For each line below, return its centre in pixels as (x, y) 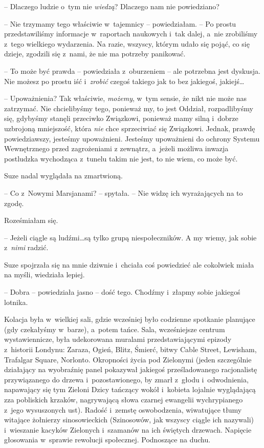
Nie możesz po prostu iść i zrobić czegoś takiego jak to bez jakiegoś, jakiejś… (124, 81)
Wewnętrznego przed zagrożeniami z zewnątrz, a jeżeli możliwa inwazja (116, 148)
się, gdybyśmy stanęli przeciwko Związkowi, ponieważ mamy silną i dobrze (121, 118)
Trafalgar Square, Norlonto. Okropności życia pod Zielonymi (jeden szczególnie (128, 359)
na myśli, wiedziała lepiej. (45, 274)
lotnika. (16, 302)
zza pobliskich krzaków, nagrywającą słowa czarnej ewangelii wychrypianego (124, 399)
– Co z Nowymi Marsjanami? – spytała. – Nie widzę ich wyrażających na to (124, 192)
